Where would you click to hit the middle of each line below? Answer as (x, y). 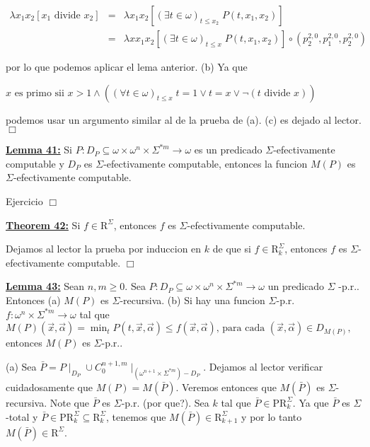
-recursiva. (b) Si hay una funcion (192, 300)
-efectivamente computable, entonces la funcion (206, 163)
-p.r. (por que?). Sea (165, 402)
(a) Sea (21, 366)
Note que (69, 402)
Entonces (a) (33, 300)
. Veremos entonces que (226, 387)
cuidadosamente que (49, 387)
